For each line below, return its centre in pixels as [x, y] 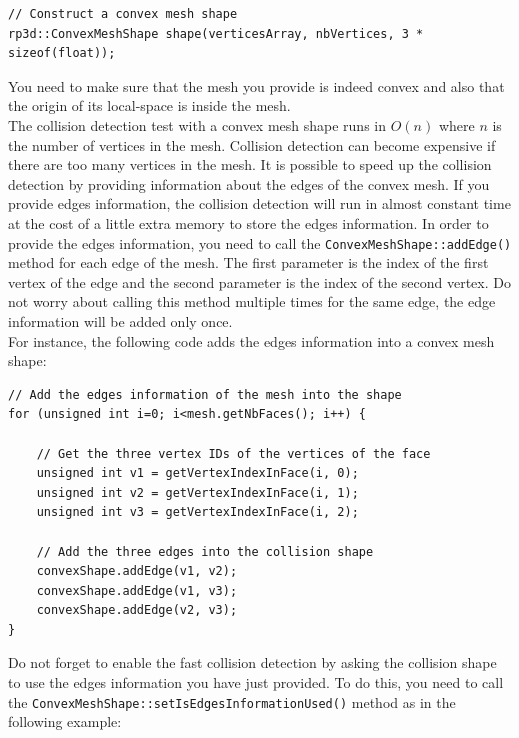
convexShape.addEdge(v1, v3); [137, 590]
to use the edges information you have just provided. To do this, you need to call [256, 682]
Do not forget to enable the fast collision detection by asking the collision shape [252, 662]
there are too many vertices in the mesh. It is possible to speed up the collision [250, 164]
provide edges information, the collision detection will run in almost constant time [259, 203]
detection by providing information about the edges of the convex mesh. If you [249, 183]
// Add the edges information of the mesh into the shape [205, 394]
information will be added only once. [120, 320]
